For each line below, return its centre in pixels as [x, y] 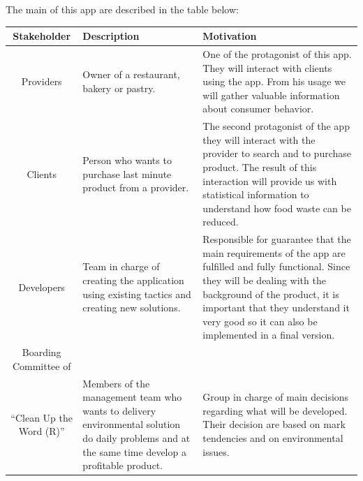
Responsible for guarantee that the [277, 239]
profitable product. [123, 465]
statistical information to [256, 194]
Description [111, 36]
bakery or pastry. [119, 88]
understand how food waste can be [277, 208]
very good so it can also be [260, 321]
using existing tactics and [137, 294]
